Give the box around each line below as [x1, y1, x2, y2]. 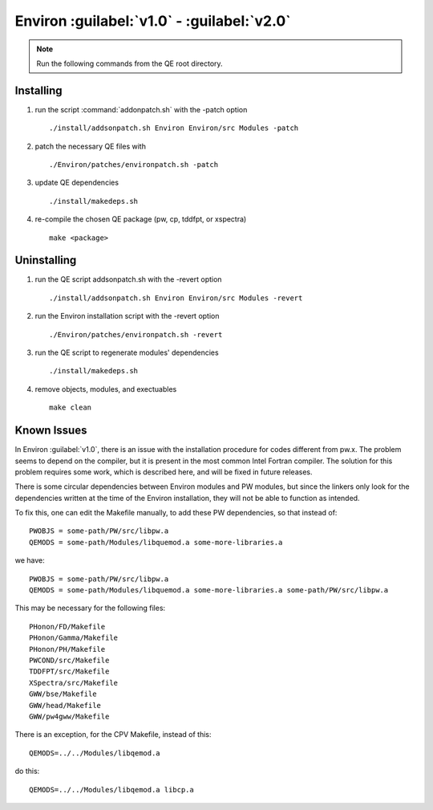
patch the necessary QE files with [34, 141, 146, 151]
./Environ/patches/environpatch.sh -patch [49, 161, 219, 169]
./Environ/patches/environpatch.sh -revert [49, 330, 223, 339]
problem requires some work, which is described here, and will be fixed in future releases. [14, 466, 313, 477]
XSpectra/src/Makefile [29, 678, 119, 687]
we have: [14, 556, 46, 565]
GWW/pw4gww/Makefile [29, 711, 110, 721]
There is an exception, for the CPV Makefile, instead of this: [14, 730, 212, 739]
